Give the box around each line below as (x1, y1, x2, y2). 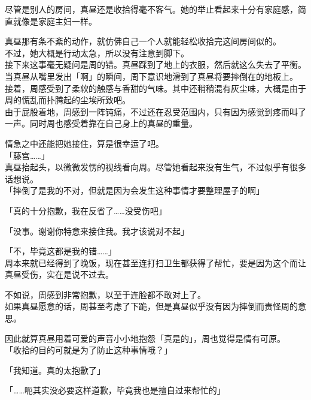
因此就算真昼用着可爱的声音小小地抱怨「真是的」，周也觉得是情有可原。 (5, 332, 285, 344)
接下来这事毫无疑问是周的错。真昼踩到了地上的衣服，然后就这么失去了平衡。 (5, 58, 306, 71)
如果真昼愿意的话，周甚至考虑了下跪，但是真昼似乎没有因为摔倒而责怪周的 (5, 300, 298, 312)
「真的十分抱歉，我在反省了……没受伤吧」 (5, 204, 167, 216)
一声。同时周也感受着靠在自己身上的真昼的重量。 (5, 117, 197, 130)
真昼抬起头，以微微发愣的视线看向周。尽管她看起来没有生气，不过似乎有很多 (5, 161, 306, 173)
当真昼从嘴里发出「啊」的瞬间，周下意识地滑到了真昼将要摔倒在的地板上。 (5, 70, 298, 82)
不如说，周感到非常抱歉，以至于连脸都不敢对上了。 (5, 288, 206, 300)
